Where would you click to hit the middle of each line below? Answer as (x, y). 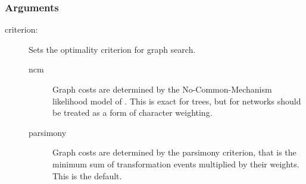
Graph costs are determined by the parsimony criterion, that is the (174, 152)
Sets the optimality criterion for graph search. (112, 49)
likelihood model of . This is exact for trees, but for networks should (177, 101)
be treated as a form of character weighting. (132, 112)
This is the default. (87, 175)
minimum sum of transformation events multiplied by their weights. (176, 164)
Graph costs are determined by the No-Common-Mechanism (162, 89)
